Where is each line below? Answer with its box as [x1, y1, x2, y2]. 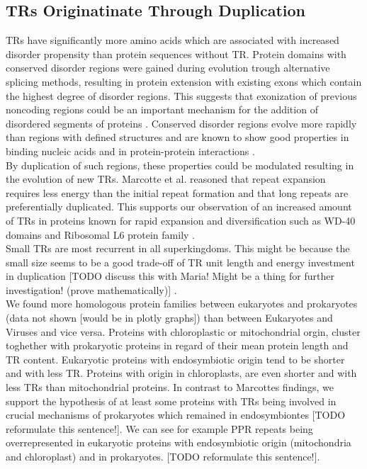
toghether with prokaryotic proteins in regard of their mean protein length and [6, 338, 349, 353]
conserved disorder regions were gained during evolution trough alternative [6, 60, 330, 75]
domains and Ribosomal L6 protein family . [6, 227, 196, 242]
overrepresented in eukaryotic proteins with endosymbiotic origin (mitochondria [6, 435, 351, 450]
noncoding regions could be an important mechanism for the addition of [6, 102, 318, 117]
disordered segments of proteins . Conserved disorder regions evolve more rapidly [6, 115, 357, 130]
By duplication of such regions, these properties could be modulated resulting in [6, 157, 354, 172]
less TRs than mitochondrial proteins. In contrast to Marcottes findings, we [6, 380, 334, 395]
